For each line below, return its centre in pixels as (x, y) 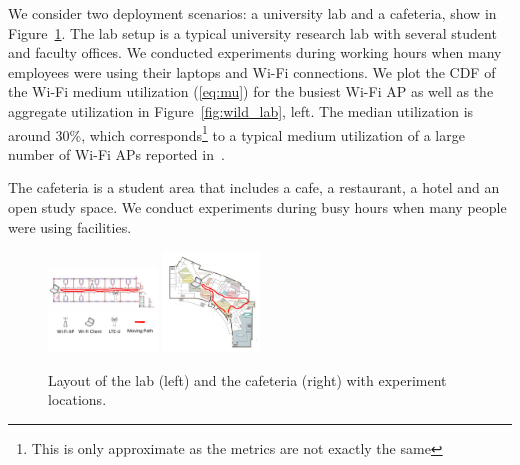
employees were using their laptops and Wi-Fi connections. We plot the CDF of (252, 71)
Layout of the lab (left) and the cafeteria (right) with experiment (247, 379)
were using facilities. (70, 226)
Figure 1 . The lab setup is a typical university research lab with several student (252, 32)
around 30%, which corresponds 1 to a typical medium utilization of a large (236, 133)
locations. (77, 399)
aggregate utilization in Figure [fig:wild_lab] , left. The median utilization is (241, 110)
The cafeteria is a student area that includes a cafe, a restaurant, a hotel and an (254, 187)
